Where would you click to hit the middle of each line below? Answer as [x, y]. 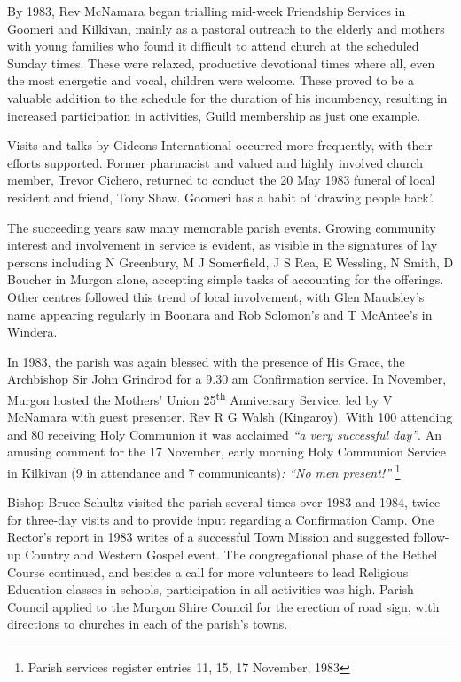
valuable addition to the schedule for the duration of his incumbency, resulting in [227, 97]
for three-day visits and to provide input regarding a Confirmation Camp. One [221, 519]
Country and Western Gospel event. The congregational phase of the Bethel [231, 554]
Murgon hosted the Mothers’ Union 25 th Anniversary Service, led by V [200, 398]
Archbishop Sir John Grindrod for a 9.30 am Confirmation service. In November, [227, 379]
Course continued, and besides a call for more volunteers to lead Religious [208, 571]
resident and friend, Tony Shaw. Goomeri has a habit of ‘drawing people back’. [221, 197]
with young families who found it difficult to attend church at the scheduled [213, 46]
